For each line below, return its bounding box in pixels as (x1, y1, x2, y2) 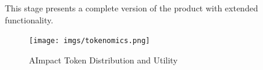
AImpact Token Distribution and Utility (29, 53, 178, 66)
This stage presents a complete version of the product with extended (5, 2, 258, 14)
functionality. (5, 13, 54, 26)
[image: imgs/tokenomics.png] (29, 36, 150, 45)
